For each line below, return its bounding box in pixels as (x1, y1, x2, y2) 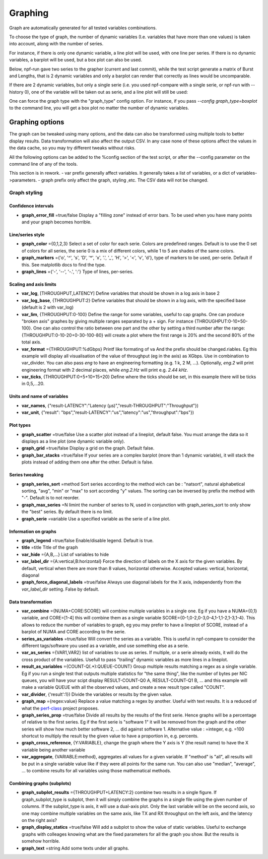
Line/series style (9, 232, 45, 238)
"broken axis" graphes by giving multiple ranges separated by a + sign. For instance (21, 318, 194, 324)
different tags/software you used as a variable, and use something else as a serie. (21, 643, 189, 649)
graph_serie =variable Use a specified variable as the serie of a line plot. (21, 516, 171, 522)
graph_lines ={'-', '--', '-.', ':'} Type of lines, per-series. (21, 268, 134, 274)
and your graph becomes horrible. (21, 219, 92, 225)
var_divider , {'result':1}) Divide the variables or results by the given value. (21, 691, 173, 697)
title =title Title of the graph (21, 544, 78, 550)
